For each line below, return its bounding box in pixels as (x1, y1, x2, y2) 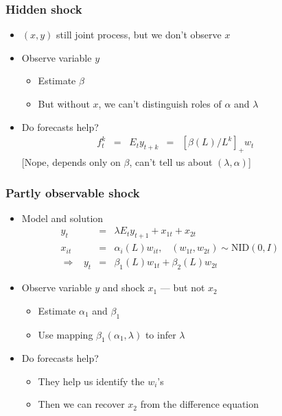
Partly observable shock (5, 184, 140, 201)
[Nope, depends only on (21, 155, 121, 169)
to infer (145, 327, 176, 341)
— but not (160, 280, 205, 295)
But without (38, 97, 90, 110)
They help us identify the (38, 374, 145, 388)
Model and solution (21, 210, 104, 225)
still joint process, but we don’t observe (56, 27, 222, 42)
